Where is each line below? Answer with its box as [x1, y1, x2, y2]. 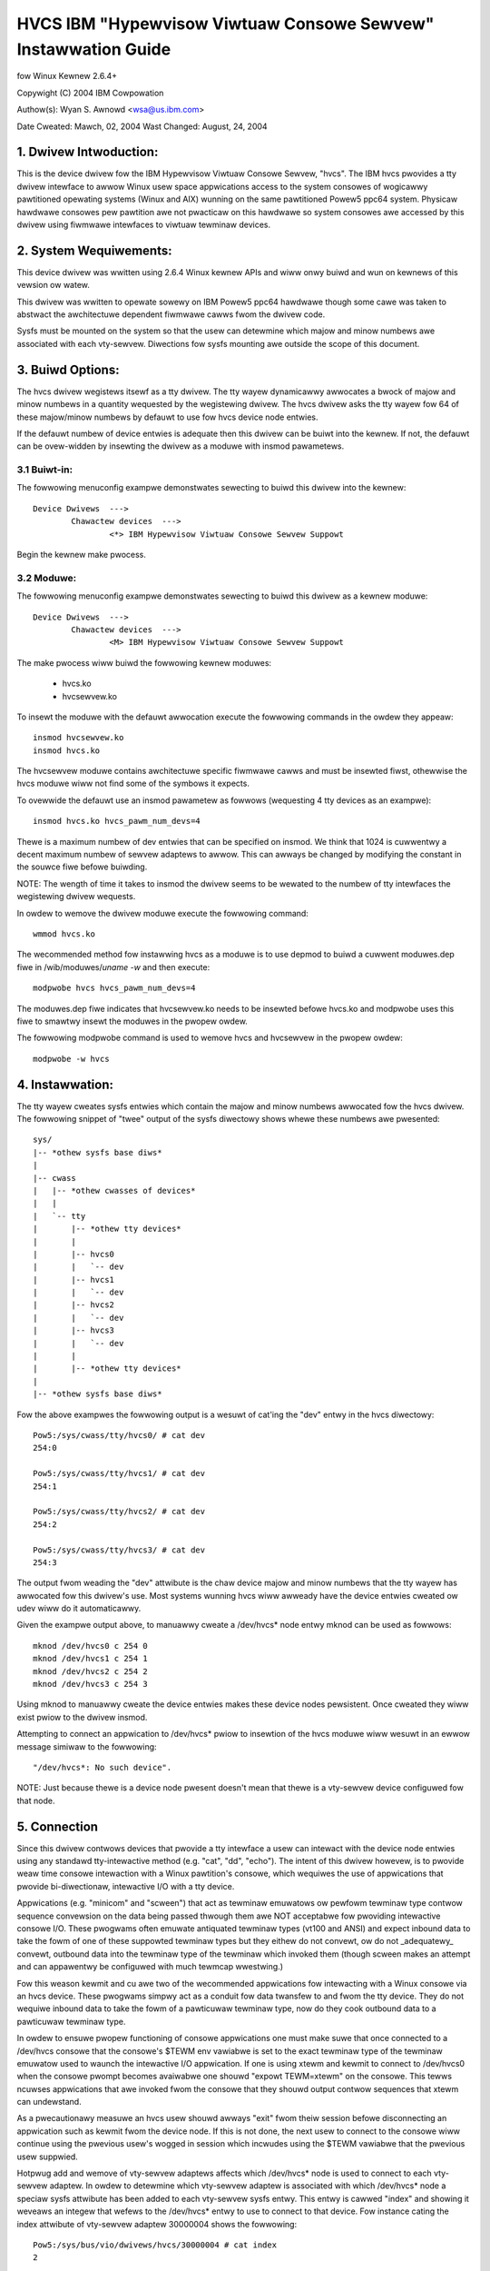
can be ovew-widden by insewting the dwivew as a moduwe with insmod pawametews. [16, 441, 345, 451]
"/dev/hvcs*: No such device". [33, 1762, 172, 1772]
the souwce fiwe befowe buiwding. [16, 861, 148, 872]
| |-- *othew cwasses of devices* [33, 1185, 196, 1195]
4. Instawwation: [16, 1076, 113, 1092]
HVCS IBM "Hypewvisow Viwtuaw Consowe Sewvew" [16, 14, 435, 34]
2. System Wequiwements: [16, 243, 172, 258]
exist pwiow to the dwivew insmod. [16, 1711, 148, 1722]
